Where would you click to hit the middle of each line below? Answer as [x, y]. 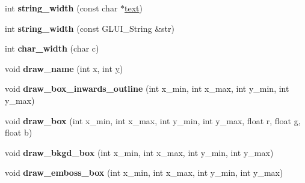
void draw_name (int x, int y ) [64, 68]
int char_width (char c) [52, 48]
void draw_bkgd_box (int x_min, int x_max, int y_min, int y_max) [139, 152]
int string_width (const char [61, 8]
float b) [19, 132]
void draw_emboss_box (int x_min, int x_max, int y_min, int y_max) [144, 172]
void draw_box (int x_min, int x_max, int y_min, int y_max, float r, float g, [153, 120]
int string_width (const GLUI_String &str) [90, 28]
